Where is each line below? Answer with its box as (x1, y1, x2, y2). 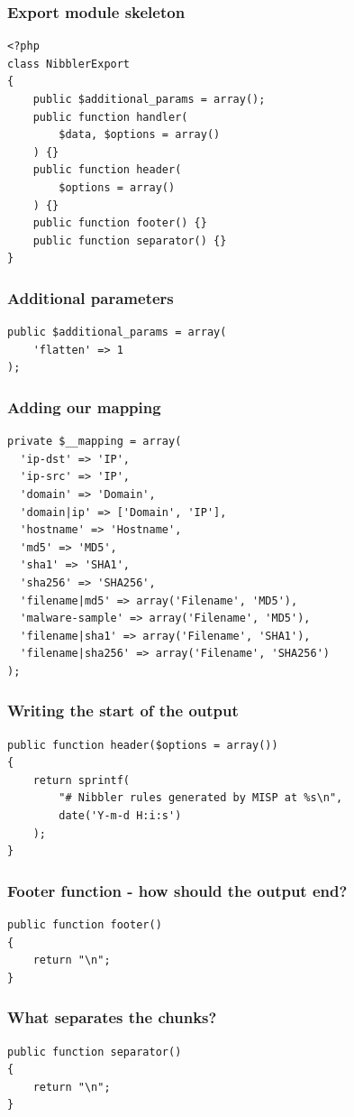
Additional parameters (7, 286, 174, 309)
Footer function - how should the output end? (7, 879, 348, 901)
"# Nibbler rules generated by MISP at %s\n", (59, 791, 343, 805)
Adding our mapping (7, 395, 161, 418)
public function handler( (32, 110, 188, 124)
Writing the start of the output (7, 699, 239, 722)
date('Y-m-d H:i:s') (59, 809, 182, 823)
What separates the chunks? (7, 1006, 217, 1029)
